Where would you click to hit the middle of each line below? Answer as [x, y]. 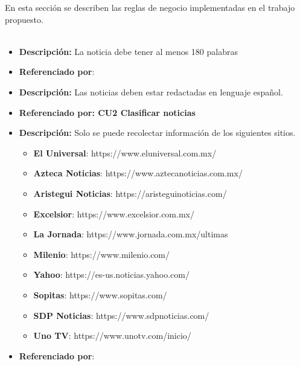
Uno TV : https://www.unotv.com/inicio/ [112, 335]
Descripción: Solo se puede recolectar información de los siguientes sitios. [157, 133]
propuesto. [24, 19]
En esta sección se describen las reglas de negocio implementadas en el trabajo [150, 7]
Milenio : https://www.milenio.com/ [102, 254]
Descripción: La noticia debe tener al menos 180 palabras [128, 51]
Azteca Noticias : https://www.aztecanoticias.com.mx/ [138, 173]
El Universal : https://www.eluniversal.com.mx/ [125, 152]
